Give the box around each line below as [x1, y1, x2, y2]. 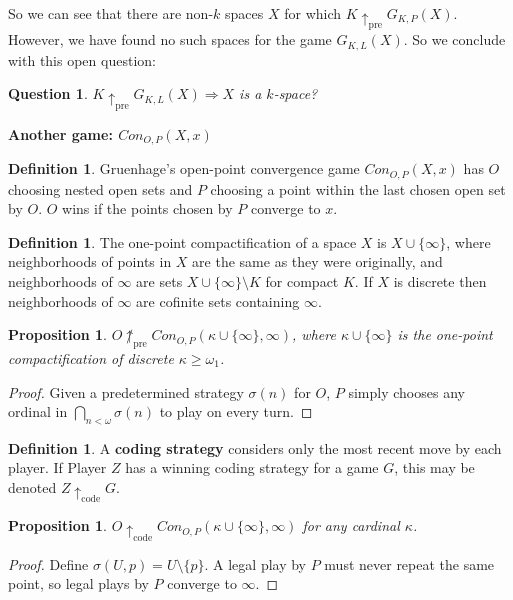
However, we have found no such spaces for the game [8, 29, 332, 50]
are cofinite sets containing [136, 290, 300, 311]
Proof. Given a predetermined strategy [8, 381, 244, 402]
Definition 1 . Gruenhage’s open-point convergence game [8, 158, 360, 179]
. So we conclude [403, 29, 506, 50]
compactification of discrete [8, 347, 174, 368]
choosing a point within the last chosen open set [210, 178, 506, 199]
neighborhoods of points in [8, 251, 172, 272]
